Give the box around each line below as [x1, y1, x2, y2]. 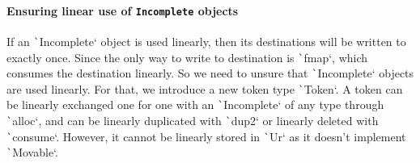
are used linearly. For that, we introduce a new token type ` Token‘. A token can [6, 80, 403, 97]
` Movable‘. [6, 144, 58, 161]
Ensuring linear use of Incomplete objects [6, 2, 239, 19]
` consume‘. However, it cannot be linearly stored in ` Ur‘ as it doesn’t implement [6, 127, 406, 144]
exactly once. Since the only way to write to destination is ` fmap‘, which [6, 48, 368, 65]
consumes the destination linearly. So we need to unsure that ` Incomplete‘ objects [6, 65, 414, 81]
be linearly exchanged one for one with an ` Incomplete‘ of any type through [6, 96, 384, 113]
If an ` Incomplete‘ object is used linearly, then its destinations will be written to [6, 32, 406, 49]
